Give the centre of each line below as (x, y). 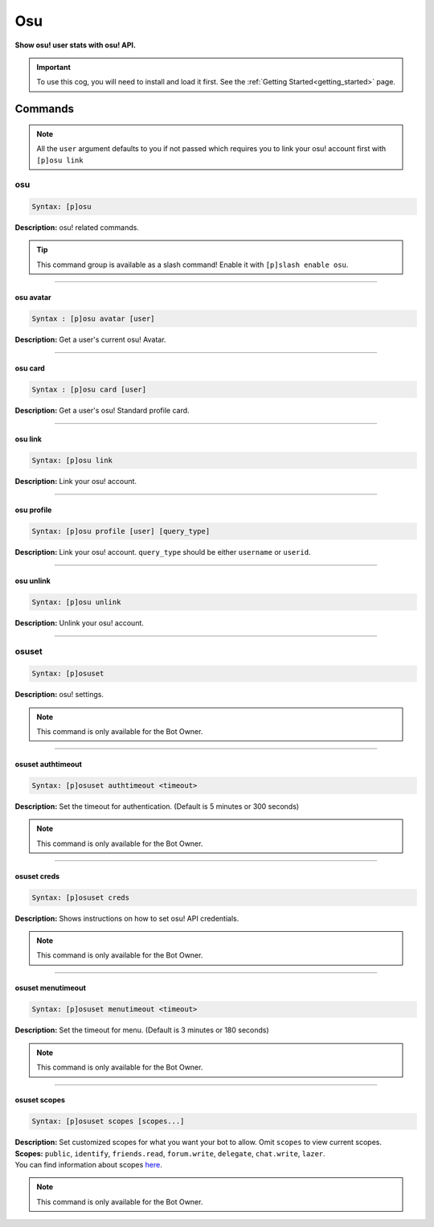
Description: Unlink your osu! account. (80, 622)
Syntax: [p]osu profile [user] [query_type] (121, 531)
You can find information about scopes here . (88, 1164)
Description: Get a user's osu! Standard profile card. (102, 410)
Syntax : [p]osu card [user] (89, 389)
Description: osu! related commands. (77, 228)
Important (54, 67)
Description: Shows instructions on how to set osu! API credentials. (127, 918)
